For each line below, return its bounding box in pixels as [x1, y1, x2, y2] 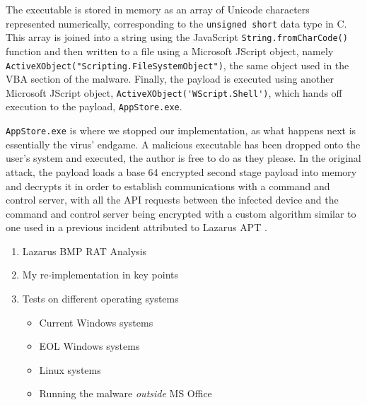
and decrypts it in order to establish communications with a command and [6, 178, 330, 193]
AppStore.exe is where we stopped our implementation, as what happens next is [6, 123, 356, 138]
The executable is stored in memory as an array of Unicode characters [6, 2, 310, 16]
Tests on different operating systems [22, 291, 179, 306]
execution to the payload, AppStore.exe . [6, 99, 182, 114]
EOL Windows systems [39, 339, 140, 353]
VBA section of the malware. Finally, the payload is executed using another [6, 71, 334, 86]
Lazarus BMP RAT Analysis [22, 243, 147, 258]
